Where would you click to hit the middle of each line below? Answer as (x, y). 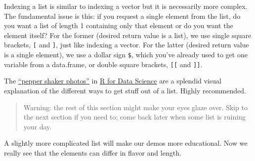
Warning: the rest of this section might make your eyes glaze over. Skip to (135, 107)
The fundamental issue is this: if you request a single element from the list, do (122, 16)
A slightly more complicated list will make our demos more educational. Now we (126, 143)
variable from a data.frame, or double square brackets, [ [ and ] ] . (103, 64)
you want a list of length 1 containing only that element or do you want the (119, 25)
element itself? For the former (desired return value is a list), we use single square (128, 35)
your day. (38, 126)
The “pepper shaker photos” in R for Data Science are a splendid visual (113, 81)
